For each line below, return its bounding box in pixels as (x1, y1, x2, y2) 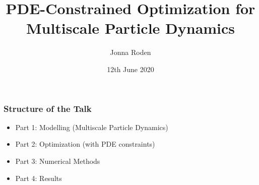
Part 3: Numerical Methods (15, 155, 100, 166)
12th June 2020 (107, 64, 154, 74)
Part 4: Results (15, 172, 62, 183)
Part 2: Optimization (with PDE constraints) (15, 139, 155, 149)
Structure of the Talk (4, 102, 92, 114)
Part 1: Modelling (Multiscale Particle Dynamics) (15, 121, 168, 132)
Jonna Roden (110, 47, 151, 57)
